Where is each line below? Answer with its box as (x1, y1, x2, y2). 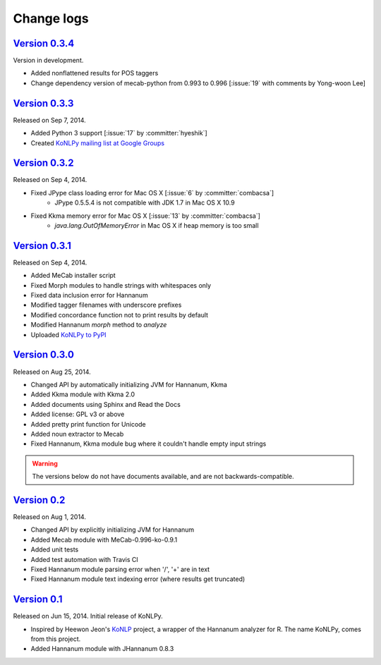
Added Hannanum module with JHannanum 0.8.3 (30, 645, 174, 653)
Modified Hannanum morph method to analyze (30, 321, 167, 329)
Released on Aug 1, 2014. (13, 512, 86, 521)
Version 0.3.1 (13, 240, 72, 252)
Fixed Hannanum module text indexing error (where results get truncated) (30, 575, 246, 583)
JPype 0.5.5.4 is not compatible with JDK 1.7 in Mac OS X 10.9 (54, 198, 236, 207)
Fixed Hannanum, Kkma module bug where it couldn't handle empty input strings (30, 439, 267, 448)
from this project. (30, 635, 81, 643)
